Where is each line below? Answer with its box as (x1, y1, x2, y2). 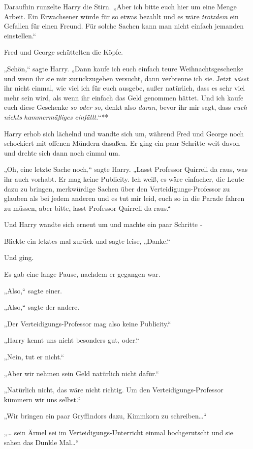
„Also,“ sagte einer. (4, 285, 63, 295)
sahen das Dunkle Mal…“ (4, 437, 79, 447)
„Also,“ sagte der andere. (4, 302, 80, 312)
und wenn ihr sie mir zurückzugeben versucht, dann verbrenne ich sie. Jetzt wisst (4, 73, 249, 83)
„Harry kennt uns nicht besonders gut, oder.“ (4, 335, 139, 345)
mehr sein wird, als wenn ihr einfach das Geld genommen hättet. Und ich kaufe (4, 92, 244, 102)
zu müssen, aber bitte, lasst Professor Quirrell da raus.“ (4, 202, 171, 213)
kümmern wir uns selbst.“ (4, 394, 81, 404)
